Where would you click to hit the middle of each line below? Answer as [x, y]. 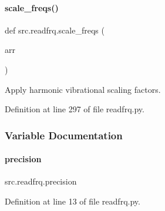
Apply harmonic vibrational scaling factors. [83, 89]
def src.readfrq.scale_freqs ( [55, 30]
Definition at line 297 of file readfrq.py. [75, 109]
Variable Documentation [64, 135]
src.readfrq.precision [41, 181]
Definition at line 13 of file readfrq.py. [73, 201]
